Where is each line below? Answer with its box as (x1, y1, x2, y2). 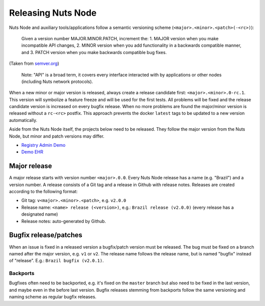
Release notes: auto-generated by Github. (21, 218, 106, 224)
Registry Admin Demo (21, 142, 66, 148)
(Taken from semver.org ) (9, 60, 59, 66)
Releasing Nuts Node (9, 7, 97, 18)
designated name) (21, 211, 58, 217)
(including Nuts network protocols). (21, 79, 93, 84)
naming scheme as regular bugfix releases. (9, 294, 97, 300)
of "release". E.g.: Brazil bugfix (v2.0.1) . (9, 258, 104, 264)
